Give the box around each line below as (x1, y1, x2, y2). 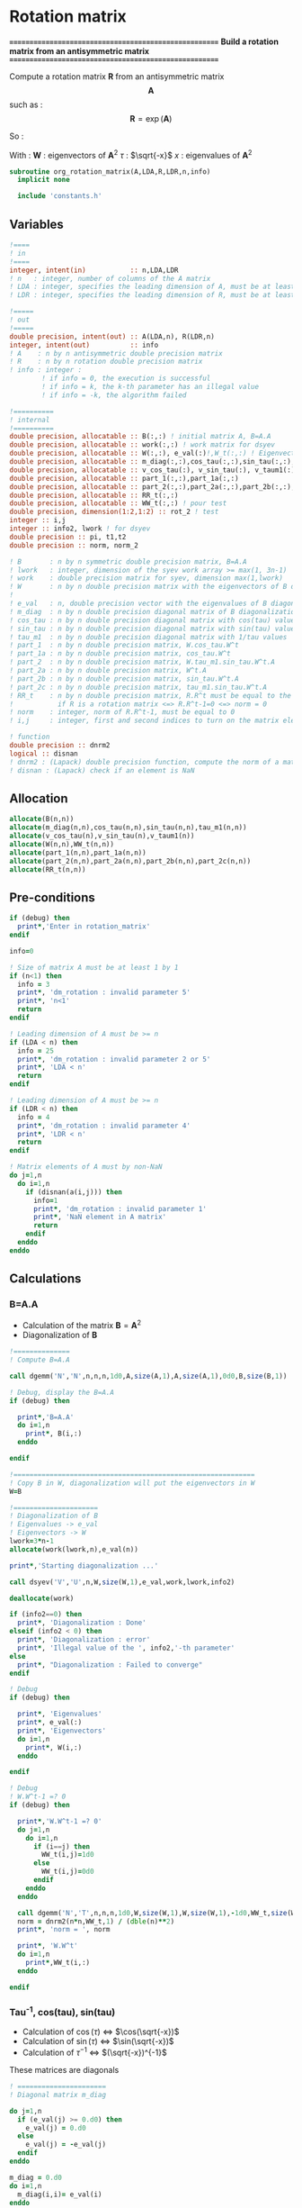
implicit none (17, 176, 70, 185)
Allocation (9, 791, 69, 806)
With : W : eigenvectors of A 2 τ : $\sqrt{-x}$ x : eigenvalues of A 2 (9, 148, 253, 160)
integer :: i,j (9, 516, 67, 525)
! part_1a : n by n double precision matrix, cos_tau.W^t (9, 649, 231, 658)
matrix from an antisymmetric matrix (9, 45, 150, 56)
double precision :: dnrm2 (9, 741, 111, 750)
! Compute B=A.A (9, 1355, 70, 1364)
